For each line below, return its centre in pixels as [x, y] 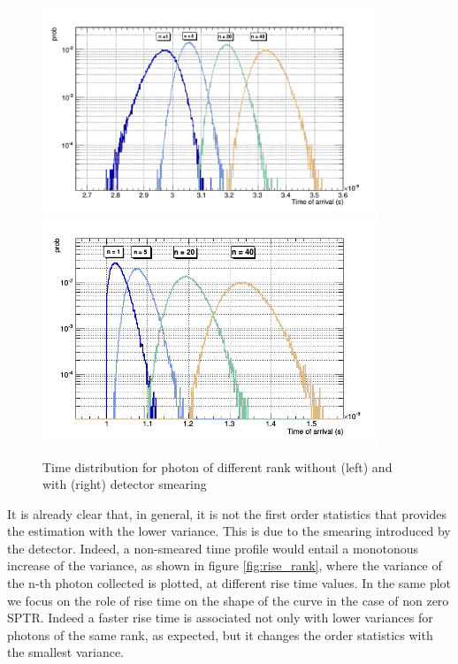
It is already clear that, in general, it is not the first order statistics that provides [227, 513]
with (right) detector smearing [125, 484]
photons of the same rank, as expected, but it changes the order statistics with [220, 634]
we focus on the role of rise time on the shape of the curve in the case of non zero [228, 600]
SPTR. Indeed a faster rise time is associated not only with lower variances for [220, 618]
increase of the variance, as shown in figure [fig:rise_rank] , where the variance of [225, 565]
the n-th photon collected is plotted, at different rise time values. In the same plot [229, 583]
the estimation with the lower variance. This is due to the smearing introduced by [229, 531]
